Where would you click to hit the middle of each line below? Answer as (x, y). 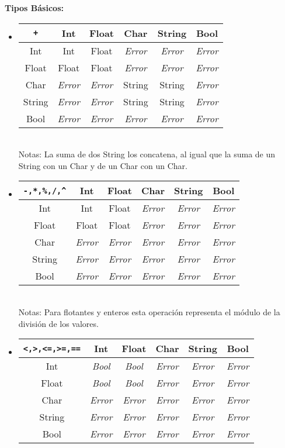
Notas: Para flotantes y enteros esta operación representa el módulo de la (149, 311)
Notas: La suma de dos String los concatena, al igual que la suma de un (147, 154)
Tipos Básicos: (34, 8)
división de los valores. (58, 323)
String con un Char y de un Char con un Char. (103, 165)
